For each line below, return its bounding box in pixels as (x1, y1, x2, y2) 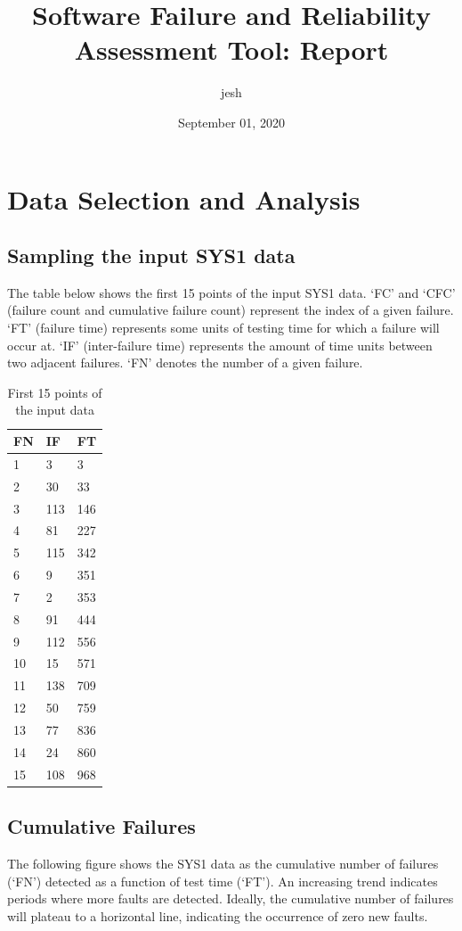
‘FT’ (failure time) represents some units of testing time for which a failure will (7, 318, 440, 337)
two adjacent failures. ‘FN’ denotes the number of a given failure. (7, 353, 363, 372)
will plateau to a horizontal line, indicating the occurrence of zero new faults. (7, 906, 428, 925)
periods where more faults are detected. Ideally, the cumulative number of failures (7, 889, 454, 908)
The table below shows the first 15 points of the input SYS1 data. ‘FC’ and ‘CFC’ (7, 283, 456, 301)
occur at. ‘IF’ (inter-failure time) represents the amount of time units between (7, 335, 433, 354)
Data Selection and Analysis (7, 180, 361, 217)
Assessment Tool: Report (74, 31, 389, 68)
